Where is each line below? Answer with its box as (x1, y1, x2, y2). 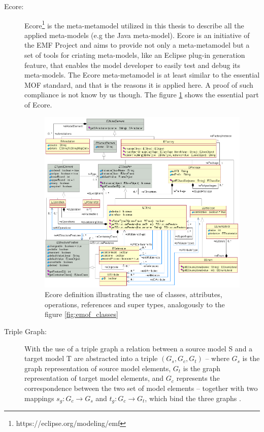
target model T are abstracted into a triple (24, 353, 158, 364)
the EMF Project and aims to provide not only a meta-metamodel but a (24, 40, 250, 50)
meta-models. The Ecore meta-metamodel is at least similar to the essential (24, 69, 260, 80)
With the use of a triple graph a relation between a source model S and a (24, 343, 253, 353)
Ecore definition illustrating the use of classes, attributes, (45, 289, 222, 300)
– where (205, 353, 229, 364)
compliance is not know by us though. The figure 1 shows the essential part (24, 89, 259, 100)
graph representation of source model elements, (24, 363, 171, 373)
